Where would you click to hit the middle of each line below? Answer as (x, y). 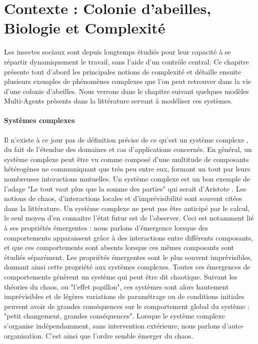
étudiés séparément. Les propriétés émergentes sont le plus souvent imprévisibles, (128, 257)
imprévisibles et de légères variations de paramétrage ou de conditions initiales (124, 296)
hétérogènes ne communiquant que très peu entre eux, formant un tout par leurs (127, 169)
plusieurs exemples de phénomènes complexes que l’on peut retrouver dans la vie (128, 81)
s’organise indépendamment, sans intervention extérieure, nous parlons (112, 325)
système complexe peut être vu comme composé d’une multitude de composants (126, 159)
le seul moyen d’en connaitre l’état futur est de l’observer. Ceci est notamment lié (129, 218)
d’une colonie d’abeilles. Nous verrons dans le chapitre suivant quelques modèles (126, 91)
